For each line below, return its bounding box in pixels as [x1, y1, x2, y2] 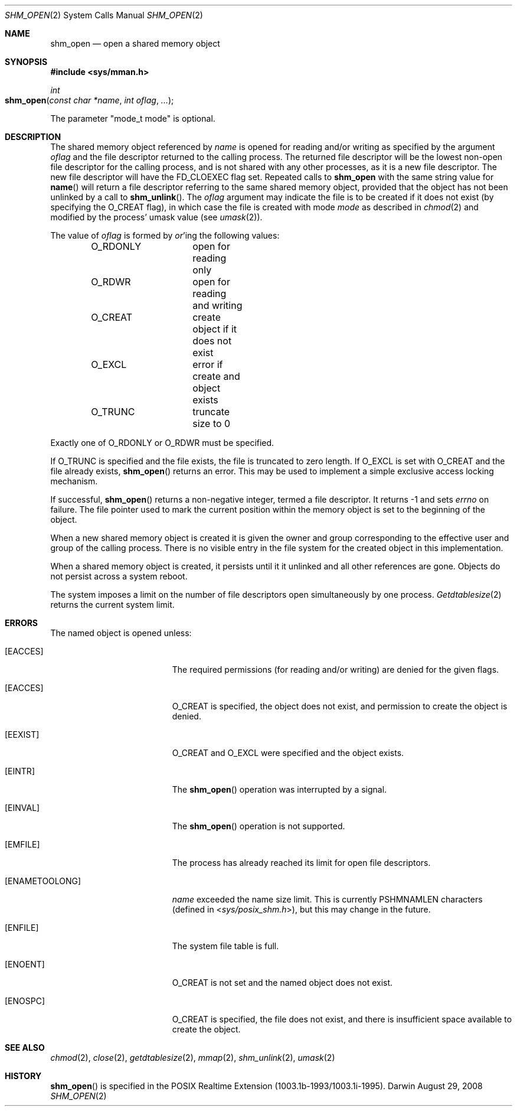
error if [192, 359, 223, 370]
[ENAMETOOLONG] [5, 876, 81, 886]
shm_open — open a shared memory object [50, 38, 220, 48]
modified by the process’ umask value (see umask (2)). [50, 212, 263, 222]
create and [192, 370, 240, 382]
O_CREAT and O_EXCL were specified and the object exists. [172, 748, 404, 758]
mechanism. [50, 476, 98, 486]
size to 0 [192, 418, 231, 429]
